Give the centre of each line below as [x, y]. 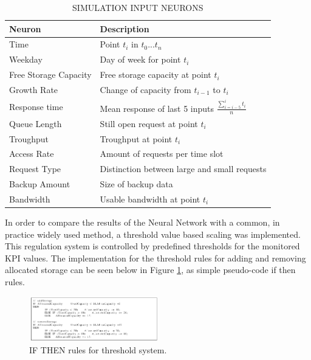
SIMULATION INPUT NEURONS [138, 7]
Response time [36, 106]
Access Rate [32, 154]
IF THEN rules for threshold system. [98, 349]
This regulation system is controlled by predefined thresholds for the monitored [152, 246]
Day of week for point [140, 59]
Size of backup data [136, 184]
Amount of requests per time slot [162, 154]
